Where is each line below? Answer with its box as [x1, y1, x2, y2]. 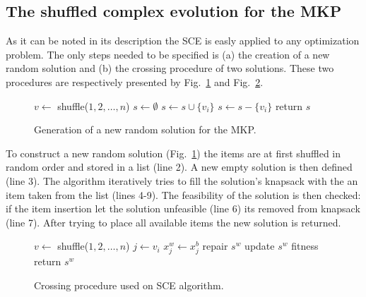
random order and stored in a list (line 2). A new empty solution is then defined [6, 159, 353, 174]
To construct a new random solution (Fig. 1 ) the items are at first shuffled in [6, 145, 341, 160]
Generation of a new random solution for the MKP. [34, 122, 256, 137]
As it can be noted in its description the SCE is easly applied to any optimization [6, 33, 360, 48]
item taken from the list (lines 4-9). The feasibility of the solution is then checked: [6, 187, 361, 202]
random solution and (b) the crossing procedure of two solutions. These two [6, 61, 334, 75]
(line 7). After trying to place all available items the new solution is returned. [6, 214, 341, 229]
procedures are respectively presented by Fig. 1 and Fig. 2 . [6, 74, 264, 89]
